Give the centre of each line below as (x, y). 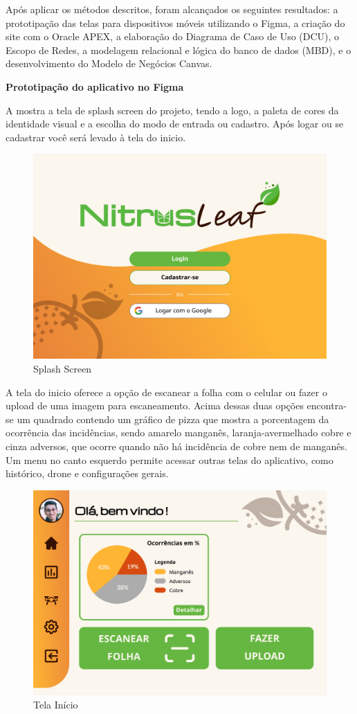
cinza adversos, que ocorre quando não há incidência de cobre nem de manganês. (176, 446)
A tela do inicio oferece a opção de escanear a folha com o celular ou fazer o (166, 392)
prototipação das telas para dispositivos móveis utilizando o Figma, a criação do (175, 23)
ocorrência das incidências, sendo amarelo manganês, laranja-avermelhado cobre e (178, 432)
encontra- (327, 405)
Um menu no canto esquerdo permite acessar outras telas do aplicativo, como (170, 459)
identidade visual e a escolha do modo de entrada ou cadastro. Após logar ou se (175, 124)
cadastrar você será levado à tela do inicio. (96, 137)
